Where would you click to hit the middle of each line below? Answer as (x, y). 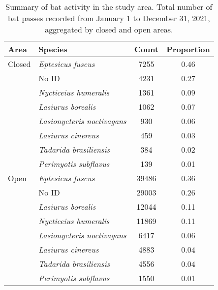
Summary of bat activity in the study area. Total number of (109, 7)
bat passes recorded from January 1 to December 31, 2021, (109, 18)
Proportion (188, 49)
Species (53, 49)
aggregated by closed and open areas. (109, 29)
